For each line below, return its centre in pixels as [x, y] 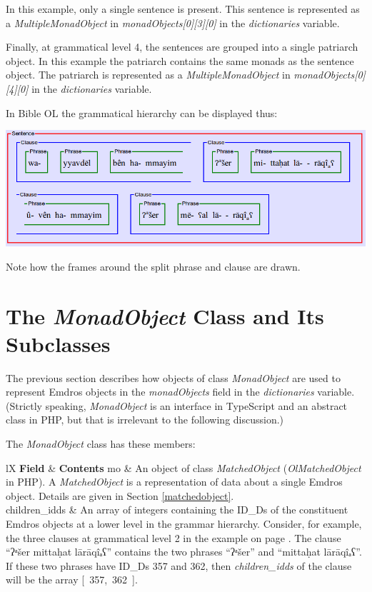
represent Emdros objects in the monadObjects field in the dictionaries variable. [180, 392]
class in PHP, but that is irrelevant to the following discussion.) [145, 420]
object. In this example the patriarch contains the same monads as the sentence [180, 60]
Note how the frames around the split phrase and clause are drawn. [153, 266]
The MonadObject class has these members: [101, 444]
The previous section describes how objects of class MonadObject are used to [173, 377]
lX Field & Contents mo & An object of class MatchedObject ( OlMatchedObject [184, 467]
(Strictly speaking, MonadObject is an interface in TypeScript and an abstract [177, 405]
